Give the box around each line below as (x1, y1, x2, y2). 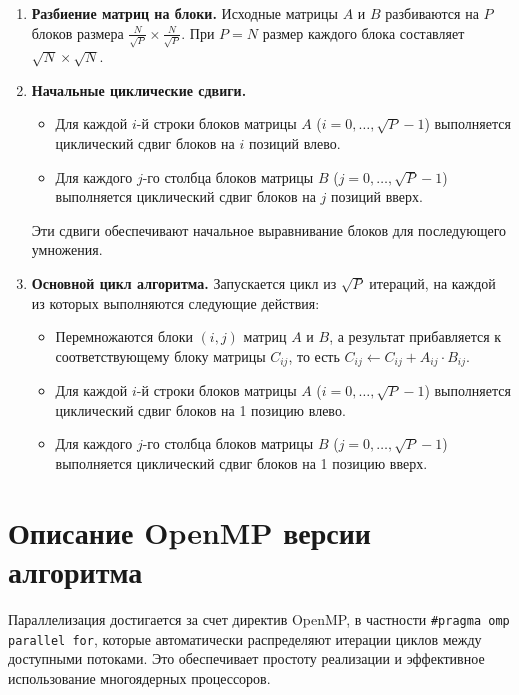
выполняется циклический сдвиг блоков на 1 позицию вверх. (55, 453, 428, 474)
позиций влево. (248, 133, 341, 154)
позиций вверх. (330, 186, 423, 207)
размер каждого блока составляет (262, 22, 465, 43)
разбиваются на (385, 3, 479, 23)
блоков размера (31, 22, 124, 43)
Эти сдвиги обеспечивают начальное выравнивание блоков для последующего (31, 219, 507, 240)
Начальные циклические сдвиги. (31, 79, 247, 100)
